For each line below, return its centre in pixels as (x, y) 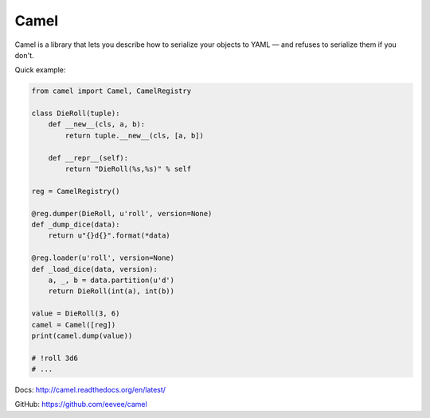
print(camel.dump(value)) (82, 335)
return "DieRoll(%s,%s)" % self (128, 169)
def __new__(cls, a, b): (97, 124)
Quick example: (40, 70)
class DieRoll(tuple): (76, 114)
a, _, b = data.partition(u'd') (111, 280)
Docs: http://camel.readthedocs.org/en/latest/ (90, 390)
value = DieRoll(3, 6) (76, 313)
